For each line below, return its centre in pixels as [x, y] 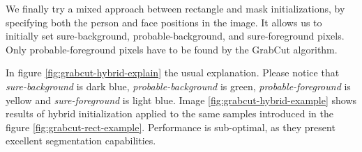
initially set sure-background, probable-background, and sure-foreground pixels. [175, 36]
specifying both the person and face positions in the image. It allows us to [164, 22]
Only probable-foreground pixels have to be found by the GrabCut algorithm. [172, 49]
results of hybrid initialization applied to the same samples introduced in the [169, 113]
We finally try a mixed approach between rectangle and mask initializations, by [175, 8]
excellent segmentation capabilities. [81, 141]
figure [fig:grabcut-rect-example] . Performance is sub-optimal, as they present [171, 127]
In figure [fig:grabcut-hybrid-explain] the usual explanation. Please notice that [173, 73]
